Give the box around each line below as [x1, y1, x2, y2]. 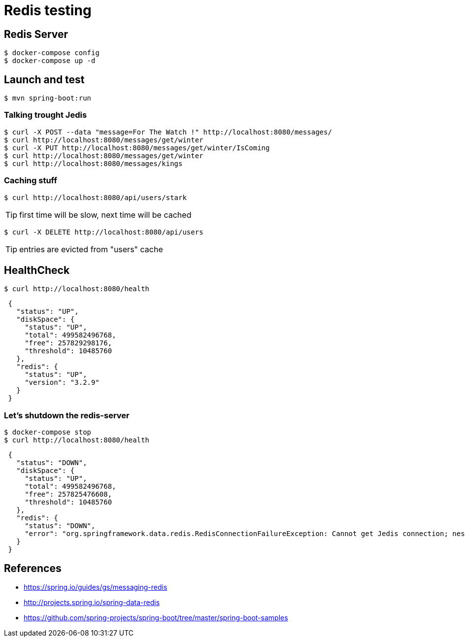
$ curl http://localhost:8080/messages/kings [4, 159, 183, 168]
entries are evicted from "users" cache [19, 244, 163, 254]
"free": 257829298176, [25, 339, 112, 347]
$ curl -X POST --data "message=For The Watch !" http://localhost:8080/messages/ [4, 128, 332, 136]
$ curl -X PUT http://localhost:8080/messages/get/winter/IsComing [4, 143, 270, 152]
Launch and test [4, 73, 85, 86]
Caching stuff [4, 175, 57, 186]
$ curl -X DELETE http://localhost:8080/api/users [4, 228, 203, 236]
